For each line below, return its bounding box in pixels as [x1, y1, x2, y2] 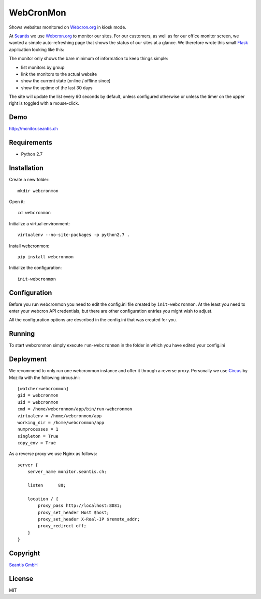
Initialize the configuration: [9, 265, 62, 271]
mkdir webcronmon [17, 188, 58, 193]
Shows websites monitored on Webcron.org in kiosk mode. [9, 24, 127, 30]
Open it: [9, 199, 25, 205]
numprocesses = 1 [17, 426, 58, 432]
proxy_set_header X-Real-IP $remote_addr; [38, 517, 140, 522]
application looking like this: [9, 47, 65, 52]
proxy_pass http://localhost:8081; [38, 503, 122, 508]
